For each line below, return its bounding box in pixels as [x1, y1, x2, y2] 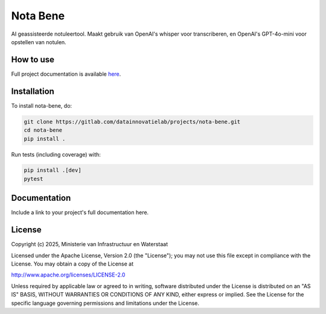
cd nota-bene [24, 127, 63, 134]
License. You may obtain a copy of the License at [11, 260, 134, 267]
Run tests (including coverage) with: [11, 151, 101, 158]
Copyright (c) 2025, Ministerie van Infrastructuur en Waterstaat [11, 241, 168, 248]
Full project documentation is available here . [11, 70, 121, 77]
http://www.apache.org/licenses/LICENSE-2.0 [11, 271, 126, 278]
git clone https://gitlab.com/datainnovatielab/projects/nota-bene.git [24, 118, 241, 125]
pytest [24, 175, 43, 182]
